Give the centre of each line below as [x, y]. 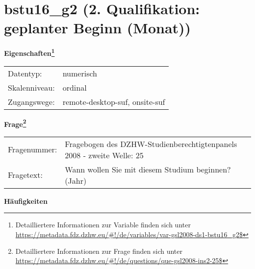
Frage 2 [15, 123]
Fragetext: [25, 175]
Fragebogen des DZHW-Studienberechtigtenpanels [151, 144]
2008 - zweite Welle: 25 [104, 155]
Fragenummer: [33, 149]
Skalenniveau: [31, 87]
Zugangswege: [31, 101]
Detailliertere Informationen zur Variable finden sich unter [103, 225]
